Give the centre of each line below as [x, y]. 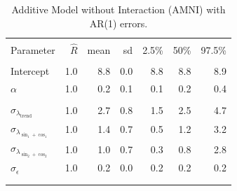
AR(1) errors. [118, 23]
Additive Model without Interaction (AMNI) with [118, 9]
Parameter [33, 49]
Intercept [30, 71]
